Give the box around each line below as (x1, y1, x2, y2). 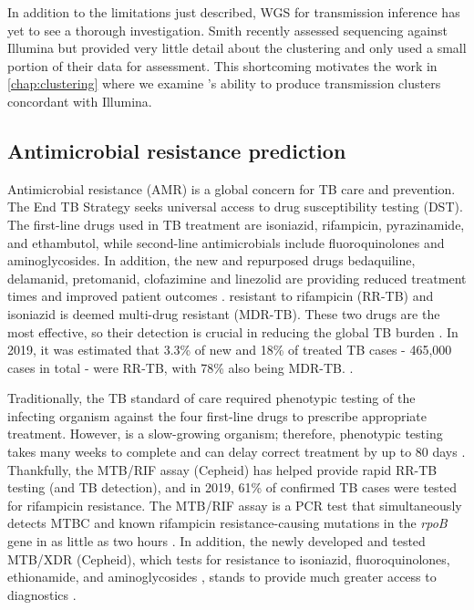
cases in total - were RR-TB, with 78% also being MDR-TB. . (7, 357, 354, 377)
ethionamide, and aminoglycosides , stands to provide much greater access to (7, 567, 437, 586)
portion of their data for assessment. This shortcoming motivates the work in (7, 56, 438, 75)
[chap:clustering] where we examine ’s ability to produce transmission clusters (7, 74, 441, 93)
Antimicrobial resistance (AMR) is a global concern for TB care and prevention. (7, 179, 456, 198)
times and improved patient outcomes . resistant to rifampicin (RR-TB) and (7, 286, 434, 305)
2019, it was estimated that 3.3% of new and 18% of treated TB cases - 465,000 (7, 340, 452, 359)
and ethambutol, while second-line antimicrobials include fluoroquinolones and (7, 233, 445, 252)
